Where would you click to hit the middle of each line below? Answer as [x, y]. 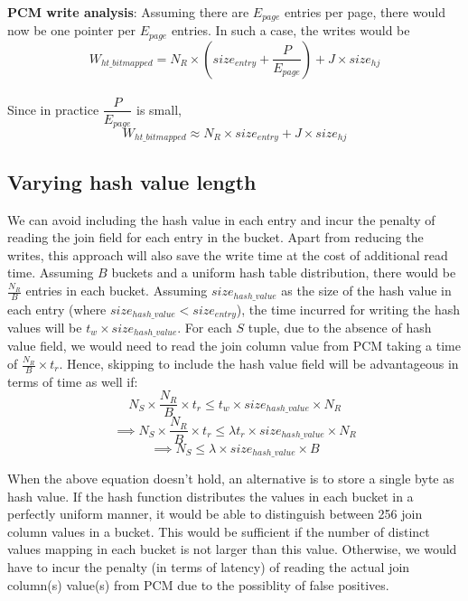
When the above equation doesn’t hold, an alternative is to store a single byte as [231, 478]
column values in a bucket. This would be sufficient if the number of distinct [219, 531]
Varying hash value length [132, 181]
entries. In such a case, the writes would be [290, 30]
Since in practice [53, 109]
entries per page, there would [365, 12]
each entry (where [57, 309]
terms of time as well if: [73, 381]
